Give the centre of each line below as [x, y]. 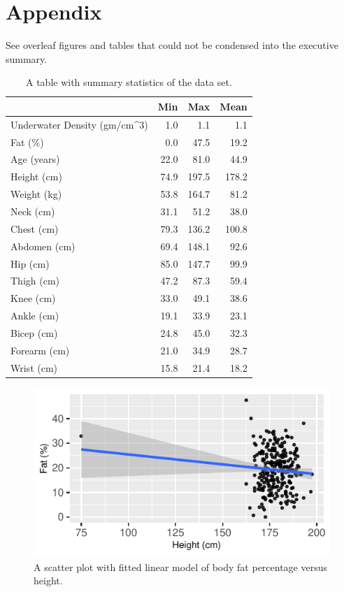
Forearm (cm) [40, 350]
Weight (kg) [36, 194]
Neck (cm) [33, 211]
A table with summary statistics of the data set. [129, 82]
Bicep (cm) [34, 332]
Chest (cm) [35, 228]
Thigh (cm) [35, 281]
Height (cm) [36, 176]
